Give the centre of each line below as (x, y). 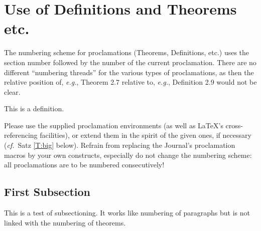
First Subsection (47, 192)
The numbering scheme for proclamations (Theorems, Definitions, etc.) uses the (127, 52)
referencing (21, 135)
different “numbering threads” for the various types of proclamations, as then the (129, 72)
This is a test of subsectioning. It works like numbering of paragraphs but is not (127, 213)
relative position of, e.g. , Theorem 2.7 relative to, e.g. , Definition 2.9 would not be (130, 82)
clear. (12, 91)
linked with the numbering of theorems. (65, 222)
